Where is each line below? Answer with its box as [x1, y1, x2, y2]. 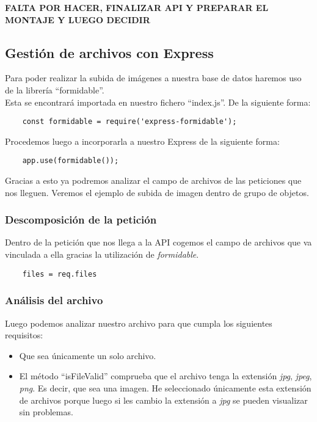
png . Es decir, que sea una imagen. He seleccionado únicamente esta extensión [19, 381, 312, 394]
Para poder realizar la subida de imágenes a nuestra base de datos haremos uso [5, 71, 302, 84]
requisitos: [5, 329, 43, 341]
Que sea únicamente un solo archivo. [19, 349, 156, 362]
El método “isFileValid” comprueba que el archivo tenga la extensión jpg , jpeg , [19, 369, 312, 382]
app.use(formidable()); [22, 156, 119, 166]
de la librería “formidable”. [5, 83, 104, 96]
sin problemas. [19, 406, 73, 418]
